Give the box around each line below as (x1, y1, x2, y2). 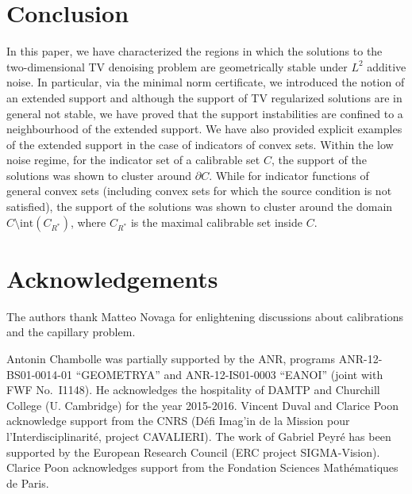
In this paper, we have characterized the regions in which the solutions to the (6, 43, 383, 59)
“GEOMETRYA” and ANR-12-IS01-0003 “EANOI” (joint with (75, 366, 383, 382)
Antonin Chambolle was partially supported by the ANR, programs (6, 350, 336, 366)
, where (70, 213, 106, 230)
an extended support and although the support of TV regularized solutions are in (6, 89, 402, 105)
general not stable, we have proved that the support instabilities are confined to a (6, 105, 403, 121)
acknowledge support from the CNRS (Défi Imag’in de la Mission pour (6, 412, 350, 429)
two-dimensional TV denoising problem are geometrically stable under (6, 58, 348, 75)
